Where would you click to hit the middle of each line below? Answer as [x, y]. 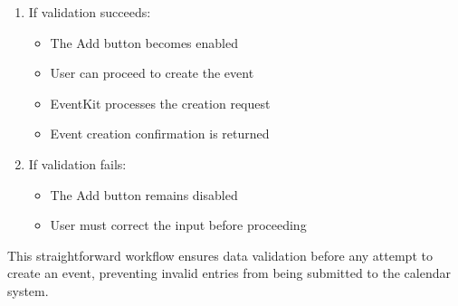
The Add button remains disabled [144, 194]
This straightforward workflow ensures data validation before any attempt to [220, 255]
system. [28, 290]
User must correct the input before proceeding [178, 225]
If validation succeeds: [90, 12]
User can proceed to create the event [152, 73]
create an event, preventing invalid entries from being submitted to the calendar [229, 273]
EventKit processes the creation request [160, 103]
